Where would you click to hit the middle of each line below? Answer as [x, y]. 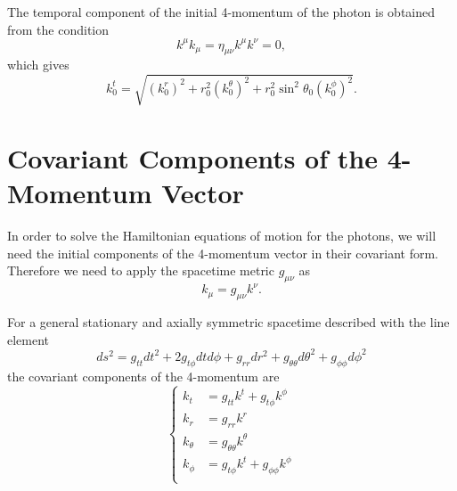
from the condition [58, 29]
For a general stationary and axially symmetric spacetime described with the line [228, 322]
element [29, 339]
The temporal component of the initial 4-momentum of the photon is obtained [221, 12]
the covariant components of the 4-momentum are [143, 376]
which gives [38, 65]
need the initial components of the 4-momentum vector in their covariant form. [223, 253]
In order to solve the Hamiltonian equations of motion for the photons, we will [222, 235]
